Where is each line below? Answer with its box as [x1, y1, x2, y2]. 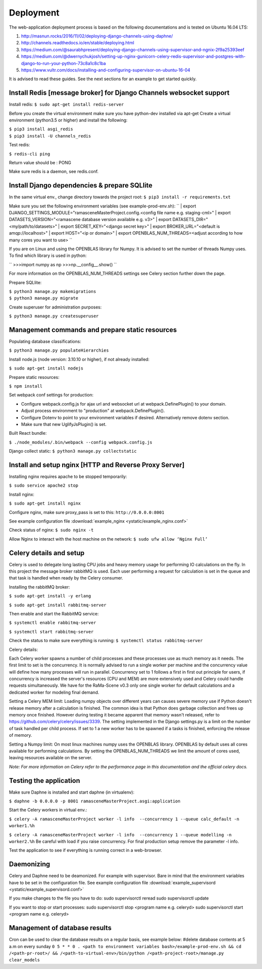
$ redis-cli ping [9, 151, 50, 156]
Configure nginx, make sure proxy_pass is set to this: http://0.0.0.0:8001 [9, 509, 164, 515]
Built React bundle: [9, 430, 47, 436]
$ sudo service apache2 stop [9, 483, 79, 488]
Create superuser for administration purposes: [9, 304, 102, 310]
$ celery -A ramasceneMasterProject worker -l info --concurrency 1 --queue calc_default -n [9, 816, 240, 822]
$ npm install [9, 383, 43, 389]
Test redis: [9, 142, 30, 148]
